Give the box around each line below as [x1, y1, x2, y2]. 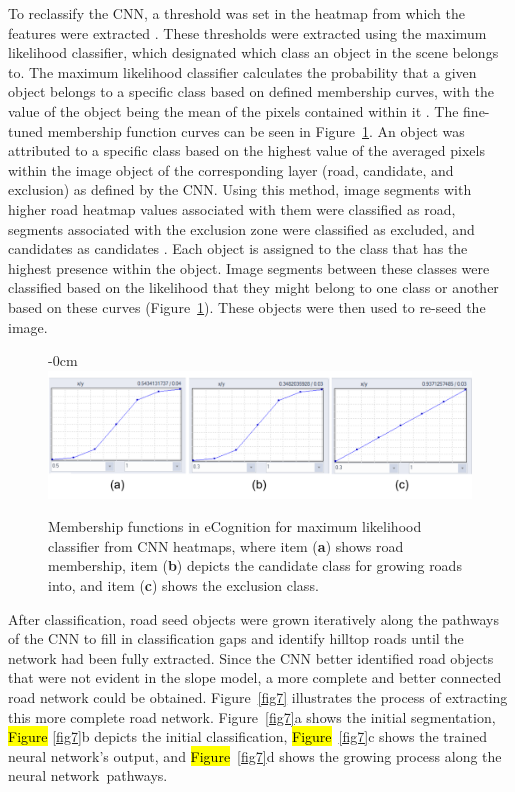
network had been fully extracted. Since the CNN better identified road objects [8, 647, 494, 668]
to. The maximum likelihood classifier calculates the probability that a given [8, 61, 477, 82]
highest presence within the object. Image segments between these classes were [8, 257, 490, 278]
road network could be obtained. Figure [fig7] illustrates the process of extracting [8, 686, 508, 707]
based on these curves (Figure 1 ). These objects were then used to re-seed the [8, 296, 486, 317]
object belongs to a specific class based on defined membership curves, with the [8, 81, 494, 102]
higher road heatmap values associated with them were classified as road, [8, 198, 456, 219]
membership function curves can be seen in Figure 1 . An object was [47, 120, 465, 141]
